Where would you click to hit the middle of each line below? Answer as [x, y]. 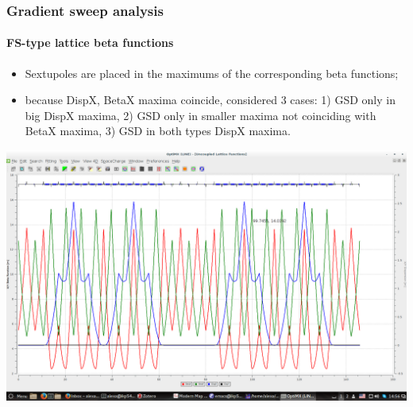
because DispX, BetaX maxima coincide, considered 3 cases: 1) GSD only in [210, 100]
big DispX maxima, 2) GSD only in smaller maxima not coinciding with [201, 115]
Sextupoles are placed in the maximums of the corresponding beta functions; [212, 73]
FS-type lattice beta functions [90, 43]
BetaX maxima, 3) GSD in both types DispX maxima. [158, 131]
